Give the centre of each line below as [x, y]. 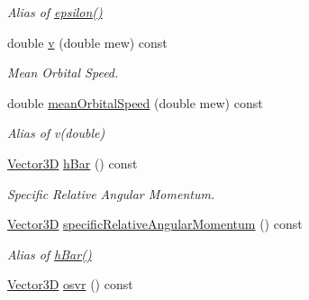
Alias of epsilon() [55, 12]
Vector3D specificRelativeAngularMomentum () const [155, 224]
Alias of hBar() [50, 254]
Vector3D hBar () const [73, 163]
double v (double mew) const [87, 42]
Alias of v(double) [56, 133]
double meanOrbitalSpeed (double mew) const [135, 102]
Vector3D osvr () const [70, 284]
